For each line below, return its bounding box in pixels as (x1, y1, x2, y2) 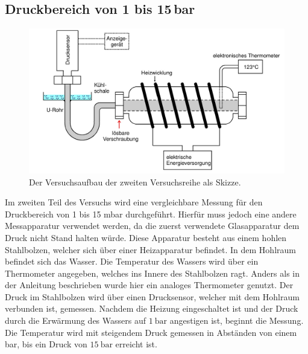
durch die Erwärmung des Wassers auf (5, 314, 146, 327)
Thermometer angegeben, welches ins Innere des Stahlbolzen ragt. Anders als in (5, 266, 300, 279)
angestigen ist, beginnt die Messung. (169, 314, 304, 327)
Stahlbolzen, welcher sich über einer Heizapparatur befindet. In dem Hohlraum (5, 243, 296, 256)
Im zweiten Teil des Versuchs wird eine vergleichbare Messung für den (5, 196, 263, 208)
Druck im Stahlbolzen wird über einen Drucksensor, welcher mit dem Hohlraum (5, 290, 300, 303)
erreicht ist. (115, 338, 157, 350)
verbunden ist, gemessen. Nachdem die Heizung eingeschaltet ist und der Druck (5, 302, 298, 315)
